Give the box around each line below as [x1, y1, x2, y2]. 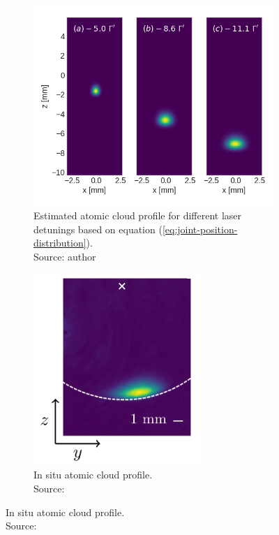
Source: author [33, 249, 96, 264]
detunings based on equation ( [33, 221, 163, 236]
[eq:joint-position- [162, 221, 238, 236]
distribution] [33, 235, 86, 250]
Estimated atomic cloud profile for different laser [33, 208, 242, 223]
